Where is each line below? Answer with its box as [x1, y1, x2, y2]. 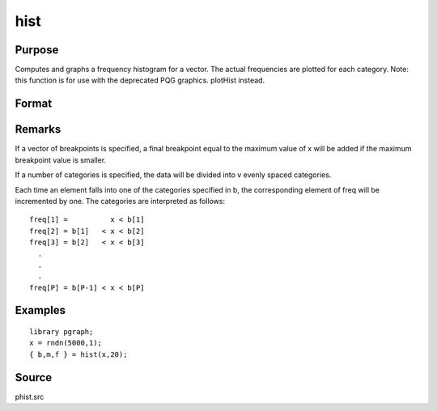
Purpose [15, 43, 59, 57]
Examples [15, 303, 66, 317]
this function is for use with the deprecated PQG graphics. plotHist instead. [15, 75, 265, 85]
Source [15, 371, 53, 384]
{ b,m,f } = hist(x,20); [29, 350, 128, 359]
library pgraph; [29, 328, 94, 337]
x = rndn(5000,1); [29, 338, 103, 348]
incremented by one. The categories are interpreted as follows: [15, 196, 226, 205]
